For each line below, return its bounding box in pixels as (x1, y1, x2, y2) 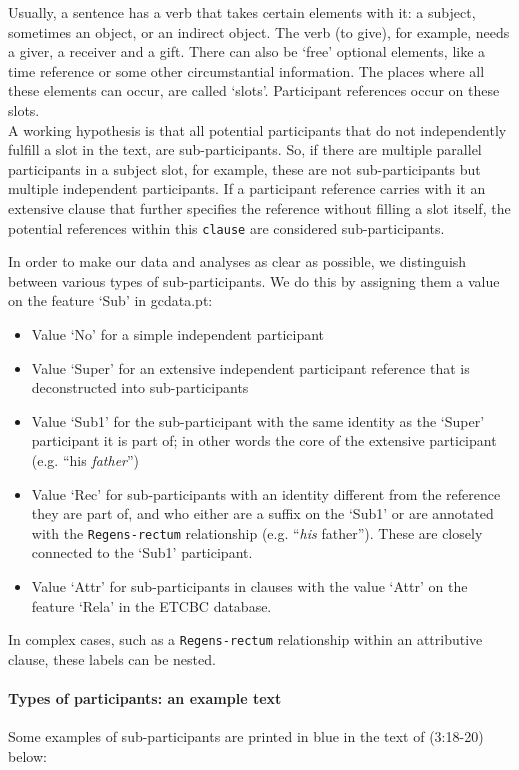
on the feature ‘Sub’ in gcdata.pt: (8, 290, 213, 311)
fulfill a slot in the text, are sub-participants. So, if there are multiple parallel (8, 139, 482, 160)
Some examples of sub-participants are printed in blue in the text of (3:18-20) (8, 726, 484, 747)
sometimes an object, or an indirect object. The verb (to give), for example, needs (8, 21, 510, 42)
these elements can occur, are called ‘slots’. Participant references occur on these (8, 80, 500, 101)
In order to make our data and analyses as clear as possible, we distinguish (8, 251, 467, 272)
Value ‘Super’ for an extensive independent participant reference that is (31, 357, 470, 378)
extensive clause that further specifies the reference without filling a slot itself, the (8, 197, 511, 218)
